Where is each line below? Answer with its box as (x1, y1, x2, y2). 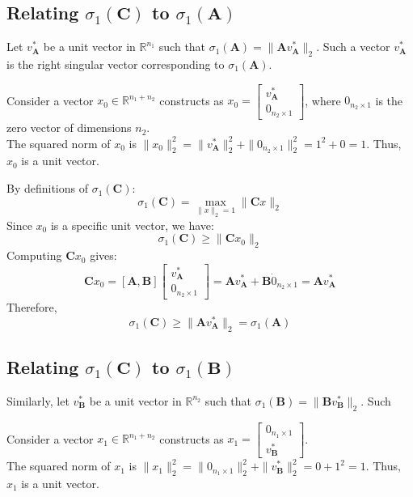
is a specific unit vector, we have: (50, 216, 214, 233)
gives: (90, 247, 117, 264)
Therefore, (6, 299, 57, 316)
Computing (6, 247, 62, 264)
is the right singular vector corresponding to (6, 56, 225, 72)
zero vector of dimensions (6, 119, 132, 136)
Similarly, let (6, 392, 70, 409)
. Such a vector (316, 38, 390, 55)
